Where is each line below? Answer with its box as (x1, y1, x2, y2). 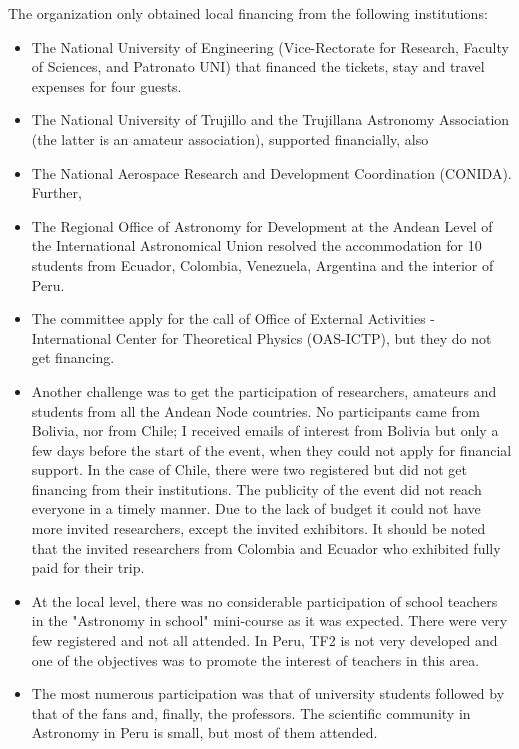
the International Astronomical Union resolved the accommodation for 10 (31, 235, 482, 256)
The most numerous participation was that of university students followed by (31, 683, 505, 704)
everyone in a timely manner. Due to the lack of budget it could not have (31, 498, 481, 519)
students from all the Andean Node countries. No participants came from (31, 400, 480, 421)
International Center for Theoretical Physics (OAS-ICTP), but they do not (31, 327, 492, 348)
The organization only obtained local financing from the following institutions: (8, 3, 488, 23)
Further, (31, 182, 82, 203)
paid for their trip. (31, 557, 145, 578)
